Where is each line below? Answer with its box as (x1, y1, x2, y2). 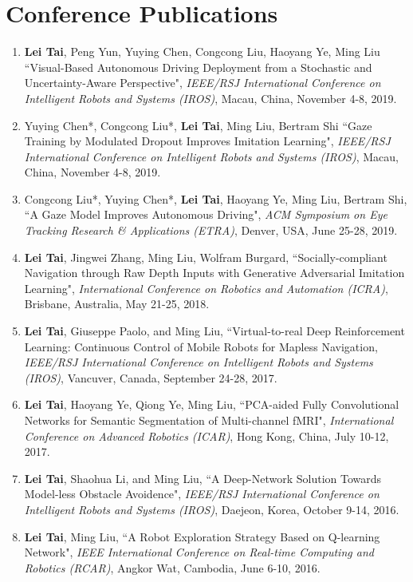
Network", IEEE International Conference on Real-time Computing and (24, 544, 374, 560)
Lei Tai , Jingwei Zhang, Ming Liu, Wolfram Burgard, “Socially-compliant (24, 248, 387, 265)
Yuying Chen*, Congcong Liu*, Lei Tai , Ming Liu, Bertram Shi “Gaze (24, 117, 372, 133)
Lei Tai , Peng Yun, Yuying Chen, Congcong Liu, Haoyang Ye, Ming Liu (24, 43, 380, 60)
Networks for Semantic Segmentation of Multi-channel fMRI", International (24, 412, 394, 428)
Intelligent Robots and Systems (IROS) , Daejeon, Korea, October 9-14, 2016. (24, 501, 399, 517)
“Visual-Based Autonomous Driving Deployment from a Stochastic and (24, 58, 372, 75)
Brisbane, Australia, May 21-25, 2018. (24, 295, 210, 312)
